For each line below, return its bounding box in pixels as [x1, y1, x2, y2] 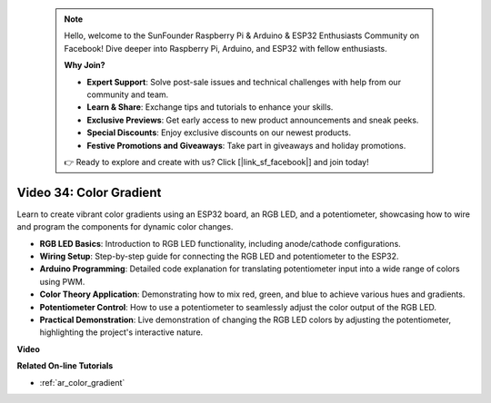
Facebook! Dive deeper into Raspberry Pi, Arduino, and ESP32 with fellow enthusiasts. [64, 43, 388, 54]
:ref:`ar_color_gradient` [39, 377, 125, 388]
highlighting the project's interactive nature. [39, 327, 204, 338]
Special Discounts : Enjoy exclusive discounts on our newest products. [86, 127, 352, 138]
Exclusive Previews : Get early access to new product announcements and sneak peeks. [86, 114, 419, 125]
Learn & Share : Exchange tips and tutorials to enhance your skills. [86, 102, 334, 113]
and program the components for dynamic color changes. [16, 221, 234, 232]
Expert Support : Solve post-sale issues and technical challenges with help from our [86, 76, 402, 87]
